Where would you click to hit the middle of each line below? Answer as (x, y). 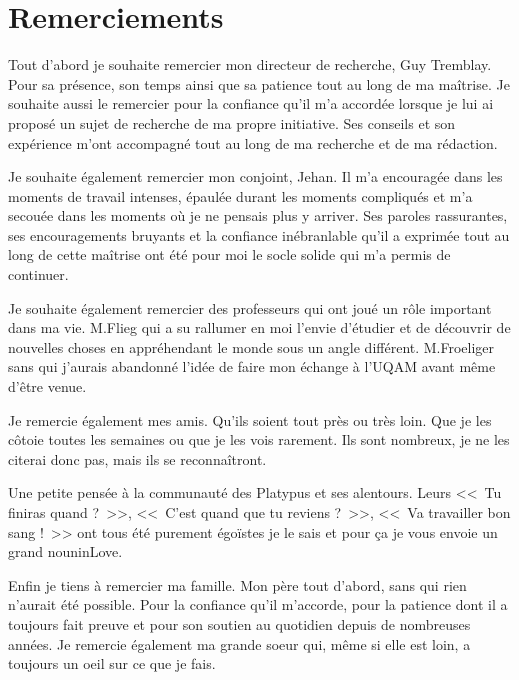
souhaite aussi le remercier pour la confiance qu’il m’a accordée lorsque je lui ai (251, 103)
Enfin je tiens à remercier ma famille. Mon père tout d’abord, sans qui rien (237, 584)
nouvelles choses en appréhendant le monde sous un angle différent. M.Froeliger (251, 346)
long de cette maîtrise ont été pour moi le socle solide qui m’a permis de (229, 254)
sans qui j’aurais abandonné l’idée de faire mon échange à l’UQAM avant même (252, 366)
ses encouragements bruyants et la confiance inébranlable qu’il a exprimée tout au (259, 234)
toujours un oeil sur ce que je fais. (112, 663)
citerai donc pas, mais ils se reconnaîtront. (137, 458)
